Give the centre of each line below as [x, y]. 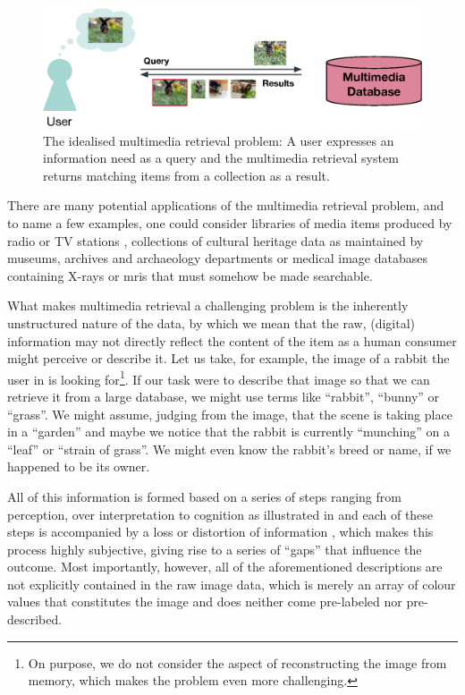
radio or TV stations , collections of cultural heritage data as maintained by [216, 240]
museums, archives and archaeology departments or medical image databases [217, 258]
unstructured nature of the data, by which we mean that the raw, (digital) [211, 322]
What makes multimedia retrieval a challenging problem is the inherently [208, 305]
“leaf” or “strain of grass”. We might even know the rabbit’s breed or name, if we [229, 449]
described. [35, 619]
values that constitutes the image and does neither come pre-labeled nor [205, 602]
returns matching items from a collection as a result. [186, 175]
